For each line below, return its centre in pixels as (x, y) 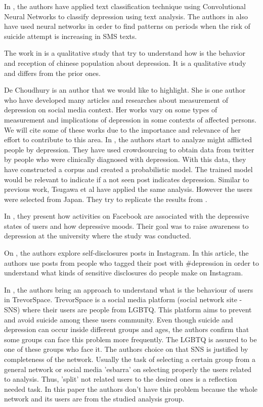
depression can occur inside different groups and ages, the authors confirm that (127, 329)
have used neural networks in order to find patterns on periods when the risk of (127, 26)
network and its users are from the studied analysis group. (94, 399)
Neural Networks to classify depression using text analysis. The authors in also (126, 16)
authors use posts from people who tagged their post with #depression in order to (131, 262)
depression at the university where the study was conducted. (98, 236)
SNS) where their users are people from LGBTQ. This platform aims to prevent (128, 310)
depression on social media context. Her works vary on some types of (111, 110)
